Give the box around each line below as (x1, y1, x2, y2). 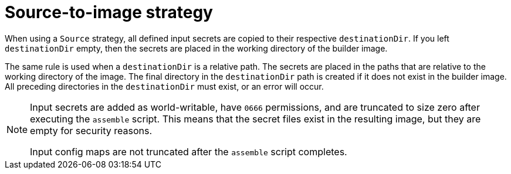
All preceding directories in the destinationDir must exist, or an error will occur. (5, 81, 324, 91)
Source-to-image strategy (5, 2, 213, 22)
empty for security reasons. (30, 124, 153, 137)
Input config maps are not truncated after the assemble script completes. (30, 145, 347, 158)
